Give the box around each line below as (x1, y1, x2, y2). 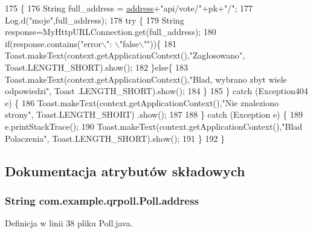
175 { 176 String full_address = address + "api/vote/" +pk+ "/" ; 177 (5, 2, 253, 14)
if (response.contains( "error (5, 37, 102, 49)
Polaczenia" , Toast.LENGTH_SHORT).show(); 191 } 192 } (5, 132, 225, 144)
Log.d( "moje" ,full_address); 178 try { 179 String (5, 13, 184, 26)
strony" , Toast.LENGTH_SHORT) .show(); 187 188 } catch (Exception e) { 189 (5, 108, 303, 121)
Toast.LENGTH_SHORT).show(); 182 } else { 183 (5, 60, 189, 73)
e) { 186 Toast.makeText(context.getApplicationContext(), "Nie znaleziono (5, 96, 279, 109)
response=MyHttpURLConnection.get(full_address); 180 (5, 25, 216, 38)
